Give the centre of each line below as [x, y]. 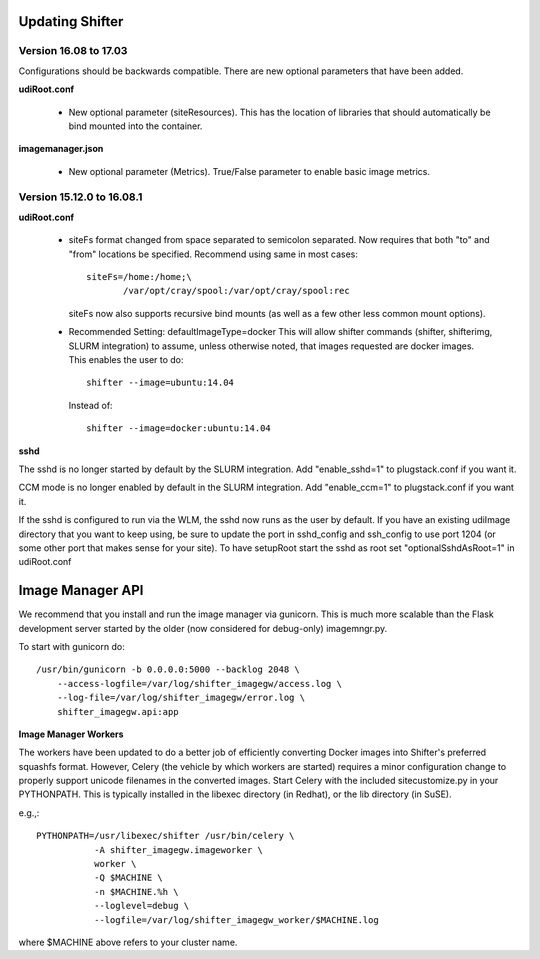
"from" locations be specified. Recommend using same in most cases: [213, 254]
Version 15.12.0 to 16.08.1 [80, 197]
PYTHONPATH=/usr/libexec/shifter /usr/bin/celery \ [165, 836]
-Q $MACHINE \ [128, 878]
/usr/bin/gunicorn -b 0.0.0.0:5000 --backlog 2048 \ [168, 669]
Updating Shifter [71, 21]
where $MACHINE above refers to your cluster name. [128, 942]
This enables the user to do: [126, 359]
